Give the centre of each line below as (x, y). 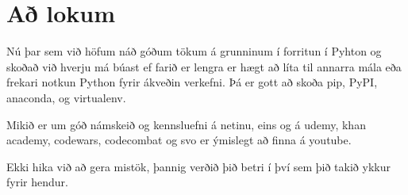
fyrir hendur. (37, 182)
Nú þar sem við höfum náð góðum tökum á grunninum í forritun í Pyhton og (194, 51)
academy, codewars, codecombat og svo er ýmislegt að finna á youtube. (179, 140)
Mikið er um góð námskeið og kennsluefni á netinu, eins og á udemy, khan (186, 124)
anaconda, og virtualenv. (66, 97)
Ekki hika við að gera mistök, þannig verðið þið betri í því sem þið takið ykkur (198, 166)
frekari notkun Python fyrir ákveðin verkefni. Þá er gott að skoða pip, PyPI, (192, 82)
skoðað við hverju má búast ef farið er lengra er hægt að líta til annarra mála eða (204, 66)
